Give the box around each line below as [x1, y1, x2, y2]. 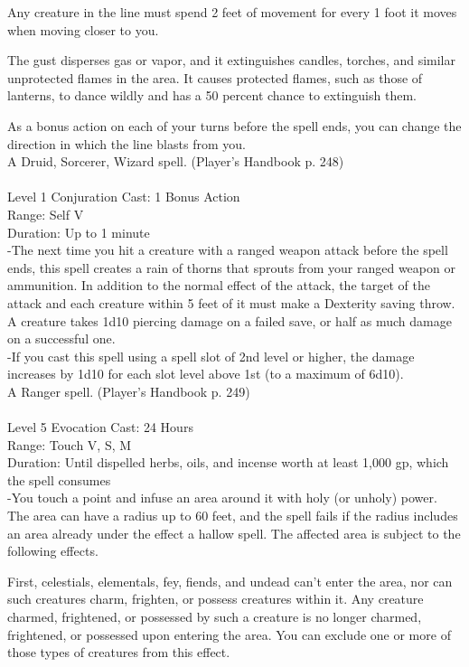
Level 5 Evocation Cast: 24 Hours [7, 418, 193, 437]
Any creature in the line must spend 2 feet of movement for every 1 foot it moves [7, 3, 457, 21]
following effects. [7, 541, 98, 560]
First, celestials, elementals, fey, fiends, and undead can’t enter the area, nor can [7, 571, 453, 590]
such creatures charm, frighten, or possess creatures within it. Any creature [7, 589, 424, 608]
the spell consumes [7, 470, 111, 489]
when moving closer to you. [7, 20, 159, 39]
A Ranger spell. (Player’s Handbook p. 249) [7, 381, 250, 400]
